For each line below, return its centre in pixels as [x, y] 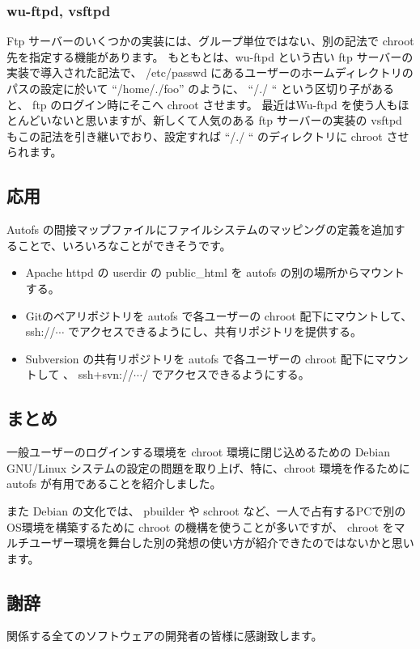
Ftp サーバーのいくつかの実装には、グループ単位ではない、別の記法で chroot [210, 41]
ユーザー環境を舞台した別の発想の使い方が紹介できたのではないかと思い [221, 543]
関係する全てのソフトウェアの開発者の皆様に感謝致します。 [165, 636]
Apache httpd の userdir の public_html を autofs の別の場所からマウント [215, 272]
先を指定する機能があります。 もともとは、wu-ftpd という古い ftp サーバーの [210, 56]
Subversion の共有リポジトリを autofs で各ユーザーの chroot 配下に [200, 358]
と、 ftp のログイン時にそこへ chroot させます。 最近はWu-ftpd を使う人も [202, 104]
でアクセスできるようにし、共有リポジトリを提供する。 [215, 331]
